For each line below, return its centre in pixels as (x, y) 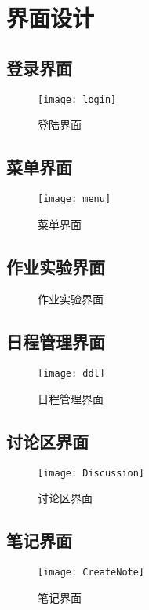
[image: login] (77, 99)
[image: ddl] (71, 374)
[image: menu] (74, 199)
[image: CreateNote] (91, 573)
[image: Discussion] (91, 473)
